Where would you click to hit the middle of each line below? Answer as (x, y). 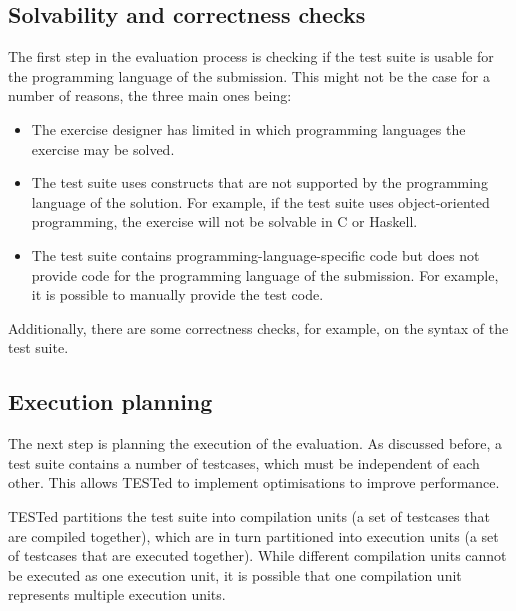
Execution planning (110, 401)
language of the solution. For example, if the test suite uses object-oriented (260, 201)
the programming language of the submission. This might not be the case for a (249, 75)
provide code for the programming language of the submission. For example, (265, 274)
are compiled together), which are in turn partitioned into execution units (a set (253, 535)
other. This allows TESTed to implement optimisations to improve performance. (254, 482)
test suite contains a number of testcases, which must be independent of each (244, 462)
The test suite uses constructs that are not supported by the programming (259, 182)
